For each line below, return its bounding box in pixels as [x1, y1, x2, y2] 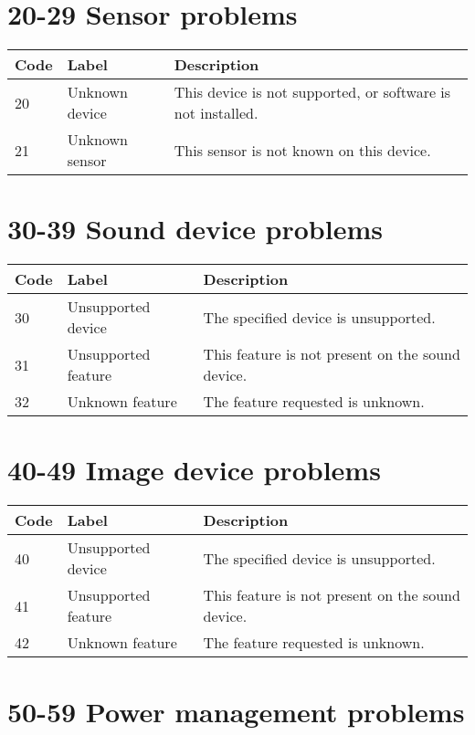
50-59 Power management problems [7, 692, 465, 730]
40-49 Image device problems [7, 451, 381, 488]
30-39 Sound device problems [7, 210, 383, 247]
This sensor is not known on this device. [174, 139, 431, 161]
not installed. [174, 102, 259, 124]
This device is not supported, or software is [174, 81, 451, 103]
